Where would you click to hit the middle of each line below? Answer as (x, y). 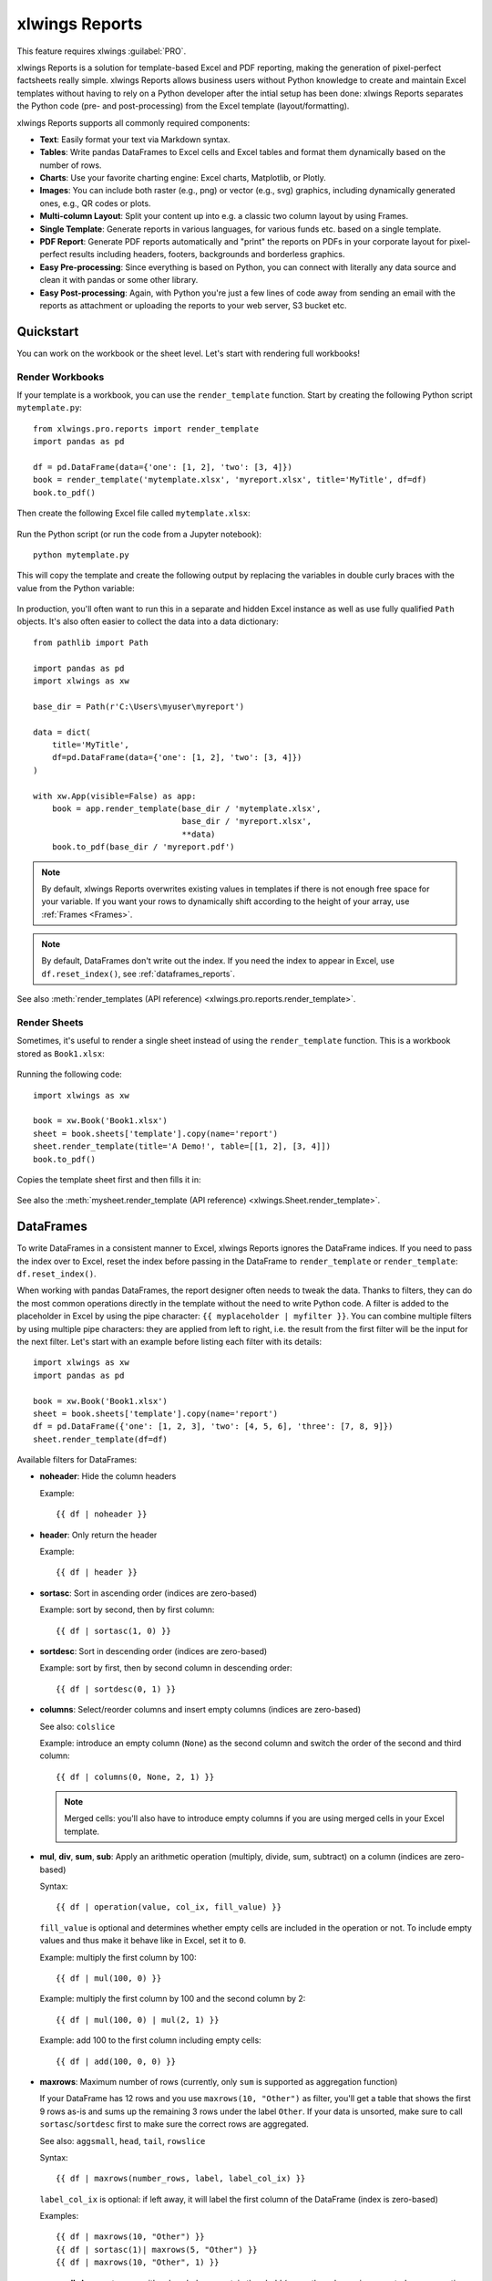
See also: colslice (77, 1726)
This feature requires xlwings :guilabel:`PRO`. (102, 51)
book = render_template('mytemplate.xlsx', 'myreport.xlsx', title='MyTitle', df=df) (230, 480)
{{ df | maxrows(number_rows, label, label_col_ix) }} (181, 2179)
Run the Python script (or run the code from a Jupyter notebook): (139, 534)
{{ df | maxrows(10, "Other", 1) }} (138, 2262)
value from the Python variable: (76, 588)
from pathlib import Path (91, 642)
